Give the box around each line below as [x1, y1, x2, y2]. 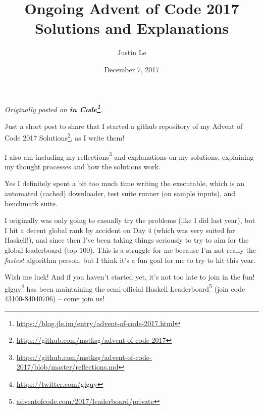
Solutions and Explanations [34, 18, 229, 38]
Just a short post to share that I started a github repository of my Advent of [5, 120, 243, 131]
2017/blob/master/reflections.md [16, 361, 119, 372]
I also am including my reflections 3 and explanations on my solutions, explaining [5, 150, 254, 162]
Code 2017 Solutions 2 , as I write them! [5, 131, 125, 143]
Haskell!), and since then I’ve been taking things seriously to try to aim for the [5, 235, 249, 245]
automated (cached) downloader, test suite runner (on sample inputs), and [5, 188, 236, 199]
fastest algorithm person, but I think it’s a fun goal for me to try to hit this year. [5, 254, 256, 265]
